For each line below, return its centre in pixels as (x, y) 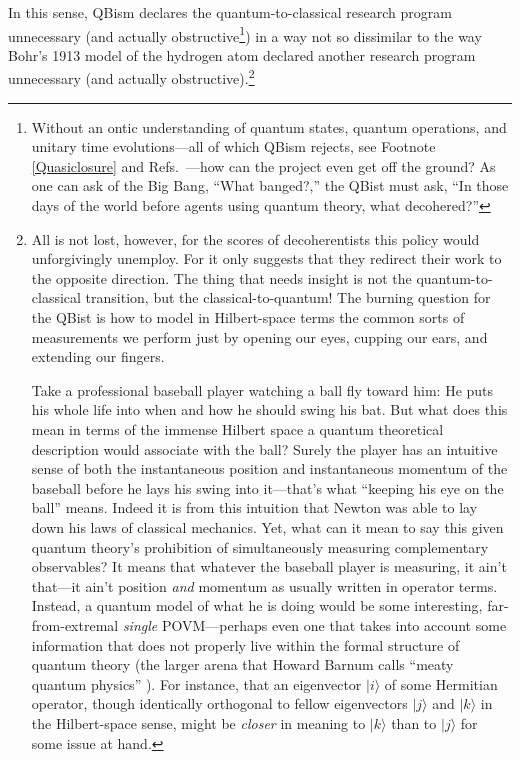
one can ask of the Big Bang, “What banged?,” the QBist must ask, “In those (270, 185)
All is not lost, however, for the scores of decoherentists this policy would (255, 238)
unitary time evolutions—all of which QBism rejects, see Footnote (233, 146)
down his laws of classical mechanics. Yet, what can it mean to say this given (267, 526)
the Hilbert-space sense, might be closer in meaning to (198, 722)
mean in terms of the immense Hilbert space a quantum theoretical (237, 429)
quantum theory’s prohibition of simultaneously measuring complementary (260, 546)
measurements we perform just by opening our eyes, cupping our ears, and (259, 336)
